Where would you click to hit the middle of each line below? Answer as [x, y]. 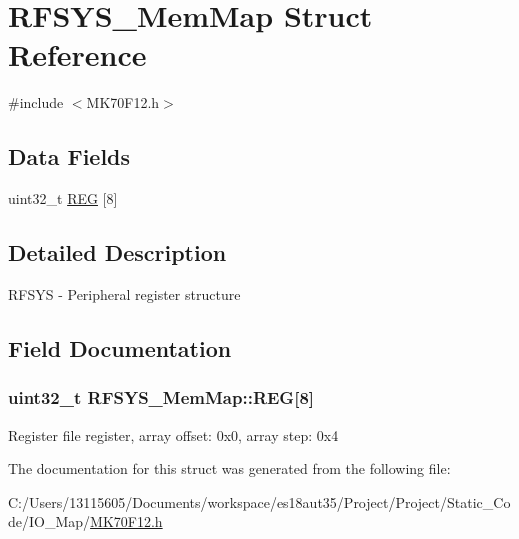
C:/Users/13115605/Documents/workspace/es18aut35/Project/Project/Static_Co [259, 501]
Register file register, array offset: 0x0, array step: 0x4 [173, 434]
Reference [77, 54]
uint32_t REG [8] [63, 198]
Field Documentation [120, 347]
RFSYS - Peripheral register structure [124, 293]
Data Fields [69, 156]
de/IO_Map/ [49, 521]
